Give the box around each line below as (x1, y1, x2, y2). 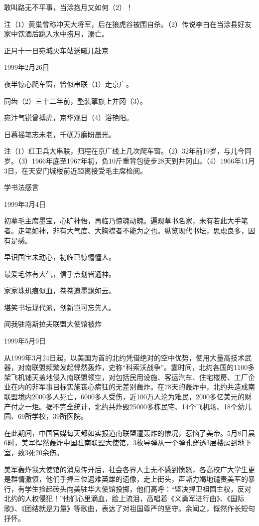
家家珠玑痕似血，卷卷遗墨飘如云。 (4, 285, 116, 296)
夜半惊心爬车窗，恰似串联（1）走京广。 (4, 78, 133, 89)
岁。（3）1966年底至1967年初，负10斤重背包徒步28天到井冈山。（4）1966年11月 (4, 155, 255, 166)
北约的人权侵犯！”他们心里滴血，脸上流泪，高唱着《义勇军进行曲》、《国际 (4, 493, 245, 504)
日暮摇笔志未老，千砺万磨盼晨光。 (4, 129, 116, 139)
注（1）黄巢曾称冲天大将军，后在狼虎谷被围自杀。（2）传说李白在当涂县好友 (4, 18, 252, 29)
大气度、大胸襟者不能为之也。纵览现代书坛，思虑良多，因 (66, 225, 255, 235)
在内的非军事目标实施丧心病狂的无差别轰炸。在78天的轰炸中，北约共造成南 (10, 381, 255, 392)
